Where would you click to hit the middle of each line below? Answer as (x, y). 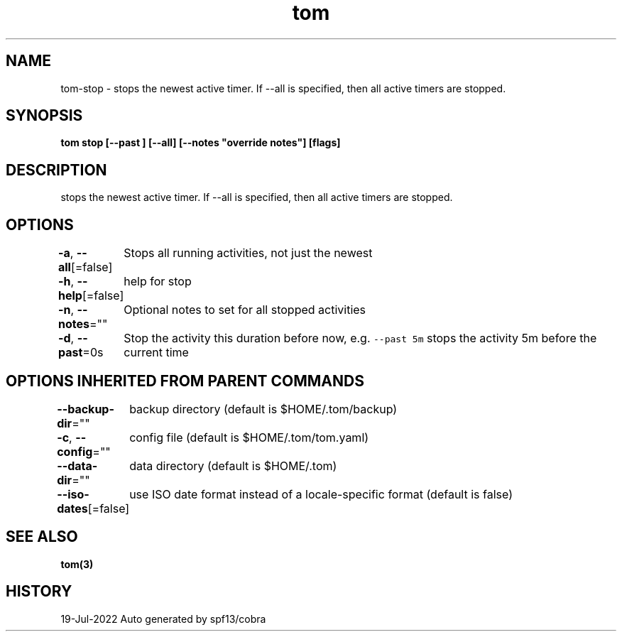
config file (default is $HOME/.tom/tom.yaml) (249, 437)
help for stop (158, 282)
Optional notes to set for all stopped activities (245, 310)
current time (156, 353)
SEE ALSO (42, 537)
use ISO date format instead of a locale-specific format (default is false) (321, 494)
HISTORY (39, 592)
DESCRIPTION (56, 170)
